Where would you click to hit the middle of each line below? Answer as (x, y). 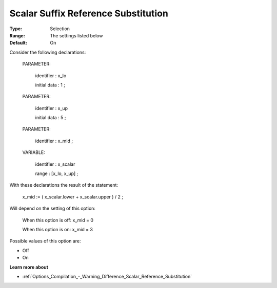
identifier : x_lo (51, 75)
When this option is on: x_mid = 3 (58, 229)
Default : (18, 43)
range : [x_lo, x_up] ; (57, 173)
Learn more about (29, 267)
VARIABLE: (34, 152)
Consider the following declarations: (48, 52)
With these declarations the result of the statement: (64, 185)
